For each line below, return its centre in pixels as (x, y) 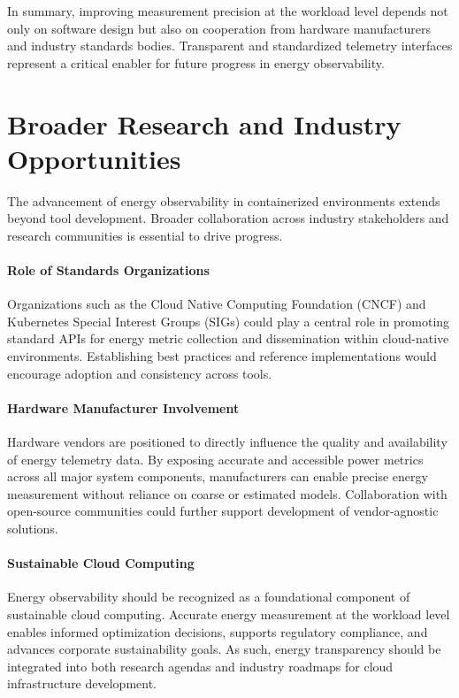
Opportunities (94, 158)
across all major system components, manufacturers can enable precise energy (218, 476)
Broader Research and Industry (204, 123)
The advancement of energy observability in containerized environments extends (224, 200)
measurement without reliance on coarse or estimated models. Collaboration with (227, 493)
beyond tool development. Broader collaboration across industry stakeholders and (228, 218)
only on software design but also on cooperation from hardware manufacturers (219, 28)
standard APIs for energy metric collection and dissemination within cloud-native (228, 338)
